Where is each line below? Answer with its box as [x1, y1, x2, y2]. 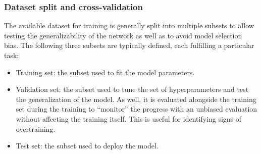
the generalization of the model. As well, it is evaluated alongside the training [16, 93, 256, 104]
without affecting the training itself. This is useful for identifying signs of [16, 113, 242, 124]
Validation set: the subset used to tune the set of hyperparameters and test [16, 84, 249, 94]
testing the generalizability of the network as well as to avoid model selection [4, 30, 242, 40]
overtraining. [16, 123, 56, 134]
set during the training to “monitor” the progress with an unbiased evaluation [16, 104, 257, 114]
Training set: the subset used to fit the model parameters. [16, 67, 195, 77]
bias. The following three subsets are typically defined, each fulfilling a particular [4, 40, 254, 50]
